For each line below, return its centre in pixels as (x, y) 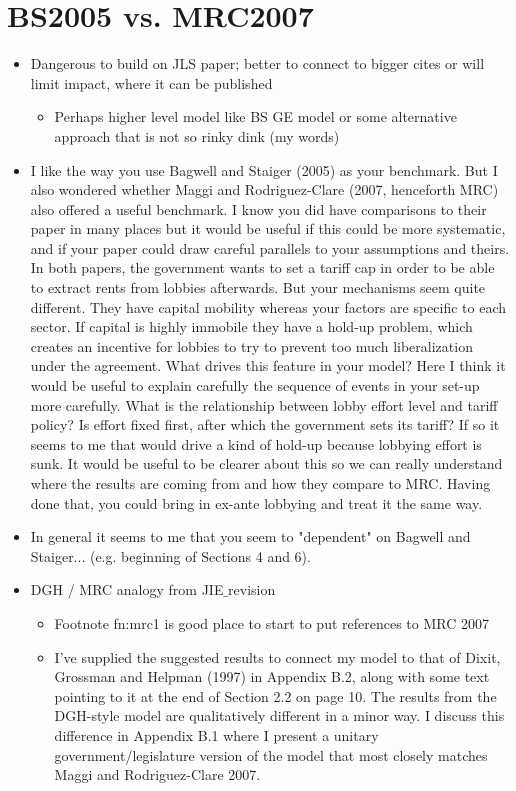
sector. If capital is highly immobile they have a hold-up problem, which (251, 326)
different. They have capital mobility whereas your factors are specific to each (268, 306)
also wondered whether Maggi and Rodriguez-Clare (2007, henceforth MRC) (264, 189)
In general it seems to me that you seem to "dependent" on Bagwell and (250, 536)
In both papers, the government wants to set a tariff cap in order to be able (262, 267)
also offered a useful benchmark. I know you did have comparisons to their (258, 208)
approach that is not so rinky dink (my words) (197, 135)
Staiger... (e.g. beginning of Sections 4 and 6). (170, 555)
